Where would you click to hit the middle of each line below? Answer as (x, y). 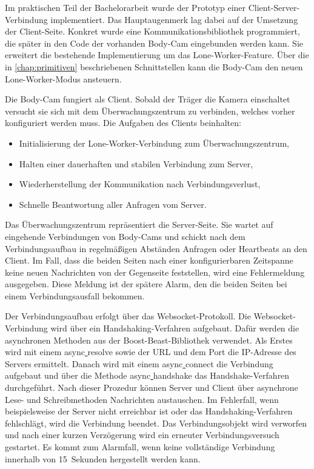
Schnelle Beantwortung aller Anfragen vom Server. (113, 204)
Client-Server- (274, 7)
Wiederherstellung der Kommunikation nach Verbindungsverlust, (140, 184)
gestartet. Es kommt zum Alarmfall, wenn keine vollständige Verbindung (140, 447)
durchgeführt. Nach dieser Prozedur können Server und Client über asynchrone (152, 388)
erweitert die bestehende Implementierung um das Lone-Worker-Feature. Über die (157, 55)
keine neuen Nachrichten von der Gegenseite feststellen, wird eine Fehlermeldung (155, 272)
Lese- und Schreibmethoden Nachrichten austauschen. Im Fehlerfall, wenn (142, 399)
